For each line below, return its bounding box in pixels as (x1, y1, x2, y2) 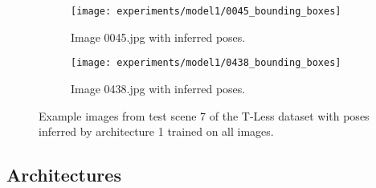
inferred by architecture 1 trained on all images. (39, 123, 274, 140)
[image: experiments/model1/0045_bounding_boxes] (71, 6, 341, 17)
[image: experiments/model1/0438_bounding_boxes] (71, 57, 341, 69)
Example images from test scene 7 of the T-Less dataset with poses (39, 107, 370, 124)
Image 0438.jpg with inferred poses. (71, 80, 246, 96)
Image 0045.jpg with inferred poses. (71, 28, 246, 45)
